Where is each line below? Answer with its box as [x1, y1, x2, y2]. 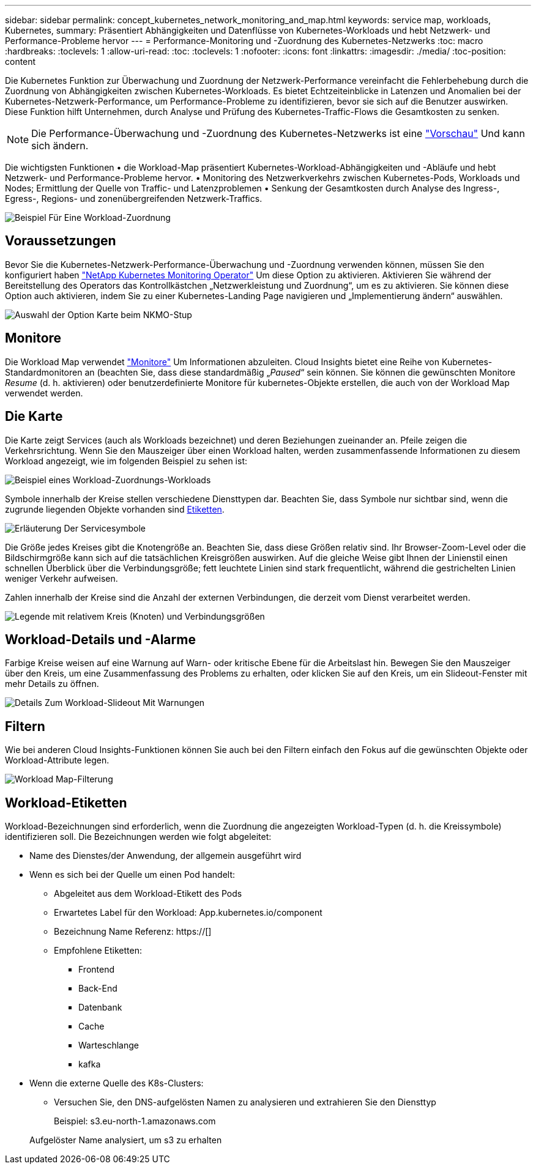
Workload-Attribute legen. [5, 755, 110, 766]
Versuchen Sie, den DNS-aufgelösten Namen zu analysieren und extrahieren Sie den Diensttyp [54, 1097, 436, 1108]
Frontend [78, 964, 115, 975]
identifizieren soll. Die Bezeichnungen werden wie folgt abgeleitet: [5, 831, 272, 842]
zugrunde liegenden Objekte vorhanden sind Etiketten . [5, 503, 225, 514]
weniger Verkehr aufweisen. [5, 573, 118, 584]
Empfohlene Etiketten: [54, 945, 143, 956]
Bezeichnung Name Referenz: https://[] [54, 926, 212, 937]
